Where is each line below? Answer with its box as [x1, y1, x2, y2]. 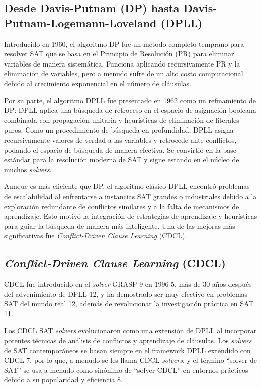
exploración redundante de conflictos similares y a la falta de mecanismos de [4, 201, 239, 211]
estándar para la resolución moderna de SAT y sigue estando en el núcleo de [4, 154, 239, 165]
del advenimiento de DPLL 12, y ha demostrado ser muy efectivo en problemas [4, 288, 248, 299]
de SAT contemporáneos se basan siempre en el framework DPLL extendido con [4, 345, 251, 355]
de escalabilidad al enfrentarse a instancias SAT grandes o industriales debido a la [4, 190, 257, 201]
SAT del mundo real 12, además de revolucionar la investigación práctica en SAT [4, 298, 254, 309]
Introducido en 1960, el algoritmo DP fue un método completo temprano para [4, 38, 244, 49]
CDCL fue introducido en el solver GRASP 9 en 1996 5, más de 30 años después [4, 279, 252, 289]
